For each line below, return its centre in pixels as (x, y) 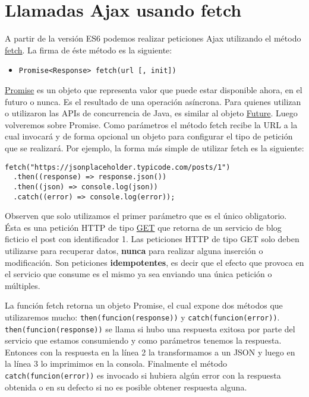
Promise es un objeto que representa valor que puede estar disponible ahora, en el (154, 89)
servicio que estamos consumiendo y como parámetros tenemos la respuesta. (143, 340)
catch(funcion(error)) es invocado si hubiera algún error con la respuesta (143, 375)
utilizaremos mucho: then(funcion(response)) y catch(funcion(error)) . (142, 317)
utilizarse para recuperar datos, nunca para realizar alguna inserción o (134, 250)
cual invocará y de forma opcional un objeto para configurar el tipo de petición (149, 136)
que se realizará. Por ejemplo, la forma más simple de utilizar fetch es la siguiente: (154, 147)
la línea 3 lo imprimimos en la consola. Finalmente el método (116, 363)
